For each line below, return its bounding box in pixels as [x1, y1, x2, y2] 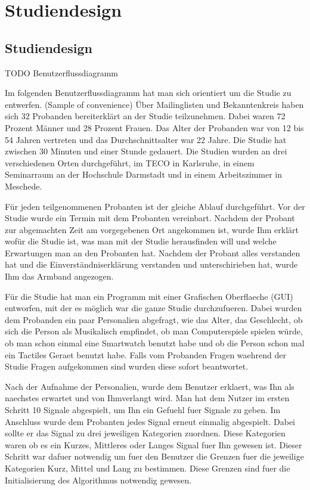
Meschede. [5, 179, 42, 192]
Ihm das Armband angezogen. [5, 270, 114, 283]
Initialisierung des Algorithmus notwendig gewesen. [5, 473, 192, 486]
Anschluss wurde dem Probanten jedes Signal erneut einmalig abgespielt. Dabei [5, 415, 296, 427]
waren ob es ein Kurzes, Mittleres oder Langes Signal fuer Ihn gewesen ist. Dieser [5, 438, 302, 451]
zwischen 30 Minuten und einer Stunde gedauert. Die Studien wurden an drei [5, 145, 287, 157]
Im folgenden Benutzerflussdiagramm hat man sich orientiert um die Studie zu [5, 86, 292, 99]
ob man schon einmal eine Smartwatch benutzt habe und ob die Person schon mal [5, 337, 305, 349]
